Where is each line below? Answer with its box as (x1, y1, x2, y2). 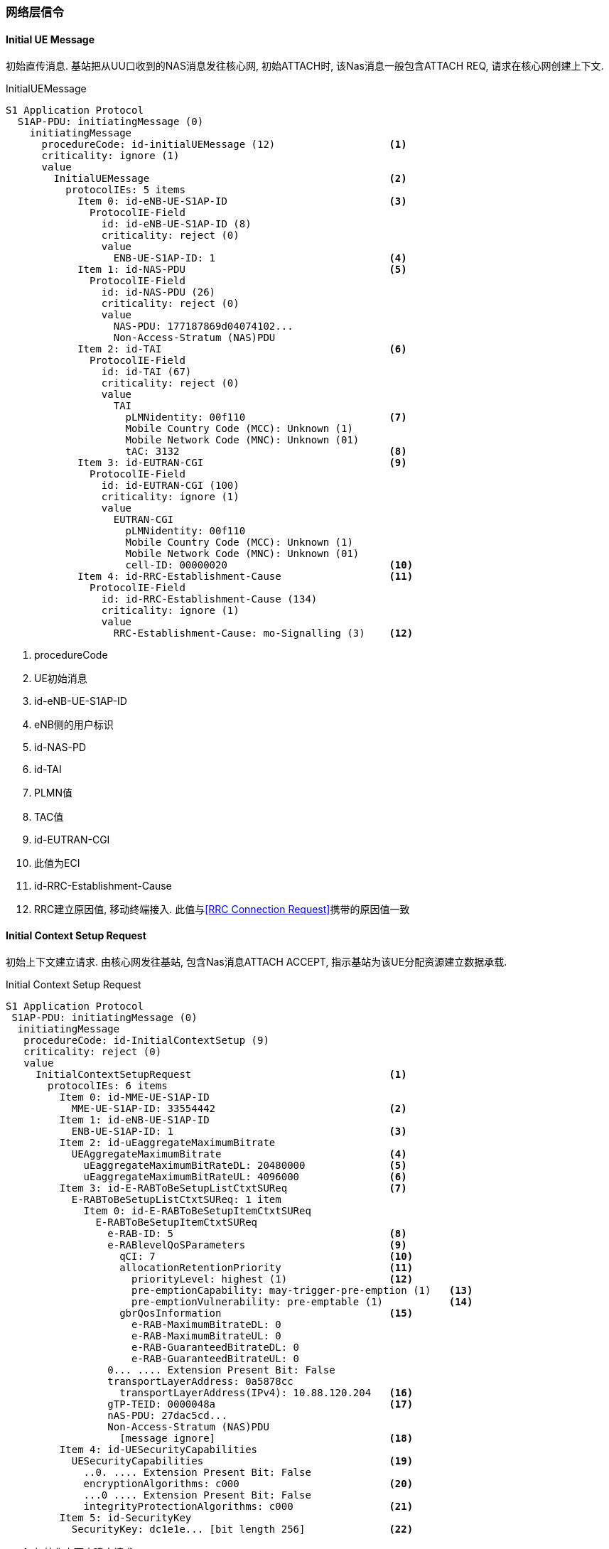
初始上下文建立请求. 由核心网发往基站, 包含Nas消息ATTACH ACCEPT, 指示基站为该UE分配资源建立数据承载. (6, 956, 507, 968)
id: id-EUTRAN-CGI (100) (101, 480, 239, 492)
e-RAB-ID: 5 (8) (107, 1228, 407, 1240)
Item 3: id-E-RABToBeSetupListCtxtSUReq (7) (59, 1182, 407, 1194)
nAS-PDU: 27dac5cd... (107, 1410, 227, 1422)
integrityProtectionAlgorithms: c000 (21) (83, 1501, 414, 1513)
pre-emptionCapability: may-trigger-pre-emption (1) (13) (131, 1285, 473, 1297)
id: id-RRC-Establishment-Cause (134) (101, 593, 318, 605)
